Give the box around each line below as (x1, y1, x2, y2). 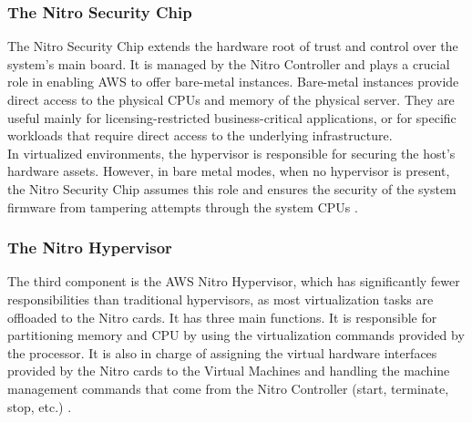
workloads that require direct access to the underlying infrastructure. (7, 126, 393, 145)
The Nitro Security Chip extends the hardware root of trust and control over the (7, 36, 458, 56)
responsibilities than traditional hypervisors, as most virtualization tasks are (7, 289, 434, 308)
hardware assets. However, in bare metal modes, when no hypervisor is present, (7, 161, 450, 181)
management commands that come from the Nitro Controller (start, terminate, (7, 378, 449, 397)
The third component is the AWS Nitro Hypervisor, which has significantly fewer (7, 272, 460, 291)
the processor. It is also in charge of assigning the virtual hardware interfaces (7, 343, 437, 362)
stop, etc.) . (7, 397, 72, 416)
